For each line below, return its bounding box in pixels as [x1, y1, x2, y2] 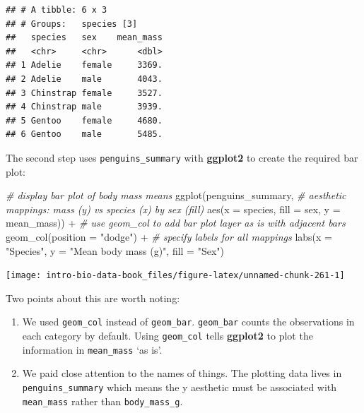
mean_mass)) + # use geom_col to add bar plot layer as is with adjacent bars [6, 215, 346, 230]
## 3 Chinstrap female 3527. [6, 88, 163, 98]
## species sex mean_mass [6, 32, 163, 43]
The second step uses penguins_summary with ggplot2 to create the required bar [6, 150, 358, 164]
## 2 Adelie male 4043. [6, 73, 163, 84]
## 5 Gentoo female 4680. [6, 115, 163, 126]
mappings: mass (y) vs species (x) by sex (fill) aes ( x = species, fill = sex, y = [6, 201, 341, 216]
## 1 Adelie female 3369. [6, 60, 163, 71]
